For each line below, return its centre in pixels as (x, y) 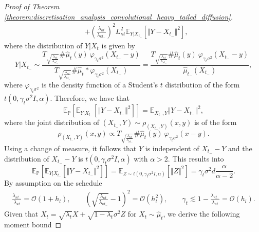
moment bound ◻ (33, 225)
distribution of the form (202, 85)
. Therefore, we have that (90, 98)
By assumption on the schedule (53, 183)
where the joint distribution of (52, 122)
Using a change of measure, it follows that (70, 148)
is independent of (172, 148)
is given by (118, 45)
